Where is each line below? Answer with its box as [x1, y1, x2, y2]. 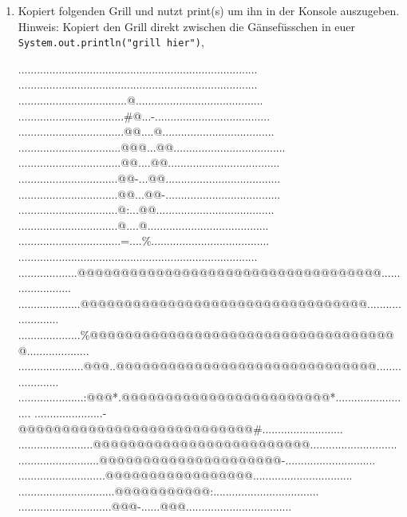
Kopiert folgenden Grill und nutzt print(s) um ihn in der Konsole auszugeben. [18, 2, 400, 18]
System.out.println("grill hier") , [18, 34, 204, 50]
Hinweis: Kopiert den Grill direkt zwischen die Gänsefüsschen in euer [18, 18, 356, 34]
